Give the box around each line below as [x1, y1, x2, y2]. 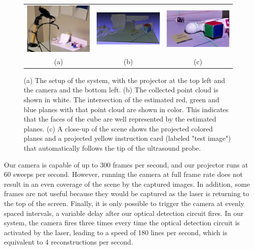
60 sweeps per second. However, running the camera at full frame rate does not [4, 169, 243, 179]
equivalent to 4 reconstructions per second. [4, 237, 133, 247]
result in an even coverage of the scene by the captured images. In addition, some [4, 178, 250, 189]
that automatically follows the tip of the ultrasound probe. [24, 142, 201, 153]
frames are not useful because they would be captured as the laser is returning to [4, 188, 249, 199]
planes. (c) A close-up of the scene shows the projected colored [24, 123, 213, 133]
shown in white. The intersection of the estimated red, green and [24, 94, 219, 104]
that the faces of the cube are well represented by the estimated [24, 114, 217, 124]
